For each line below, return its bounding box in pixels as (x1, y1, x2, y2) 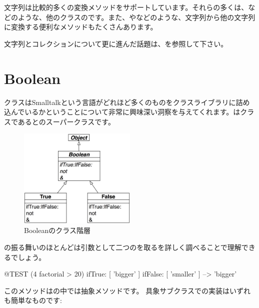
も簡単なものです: (4, 295, 62, 305)
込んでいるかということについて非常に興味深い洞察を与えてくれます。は (4, 106, 240, 117)
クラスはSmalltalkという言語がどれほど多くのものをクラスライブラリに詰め (4, 96, 250, 107)
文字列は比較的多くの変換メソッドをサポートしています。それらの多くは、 (4, 2, 248, 12)
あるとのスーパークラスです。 (17, 116, 115, 126)
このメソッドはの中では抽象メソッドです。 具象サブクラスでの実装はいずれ (4, 285, 250, 295)
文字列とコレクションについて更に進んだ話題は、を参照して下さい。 (4, 38, 228, 48)
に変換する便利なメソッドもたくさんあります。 (4, 21, 157, 32)
